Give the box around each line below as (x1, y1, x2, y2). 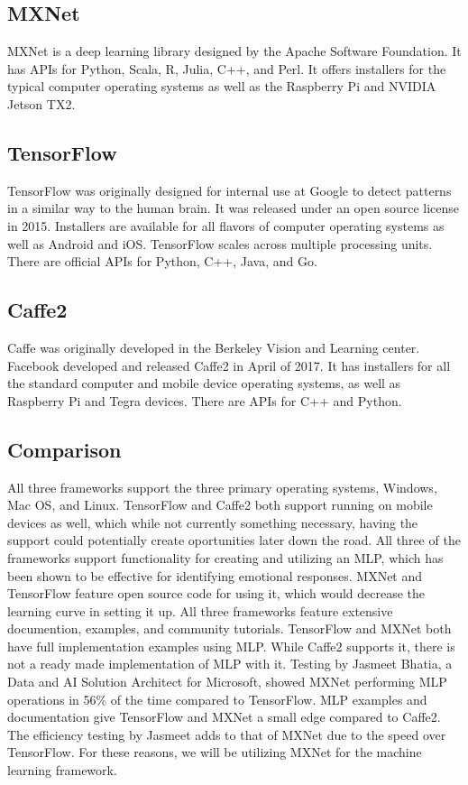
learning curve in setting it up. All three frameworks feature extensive (7, 601, 393, 620)
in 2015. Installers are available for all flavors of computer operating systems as (7, 216, 445, 235)
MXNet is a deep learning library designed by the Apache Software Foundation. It (7, 42, 462, 60)
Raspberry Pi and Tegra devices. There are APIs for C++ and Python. (7, 391, 402, 410)
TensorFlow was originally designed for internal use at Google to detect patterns (7, 180, 452, 199)
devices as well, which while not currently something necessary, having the (7, 513, 418, 531)
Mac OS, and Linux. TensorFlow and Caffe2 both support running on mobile (7, 495, 433, 514)
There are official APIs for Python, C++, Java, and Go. (7, 252, 317, 271)
